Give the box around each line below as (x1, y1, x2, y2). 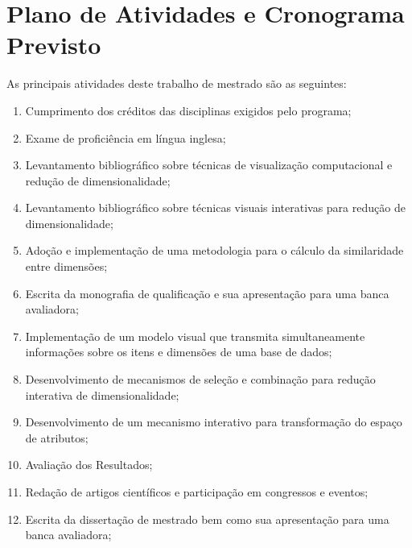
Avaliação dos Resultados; (25, 456, 153, 473)
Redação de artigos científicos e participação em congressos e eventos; (25, 484, 369, 500)
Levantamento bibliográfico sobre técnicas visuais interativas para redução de (25, 199, 406, 216)
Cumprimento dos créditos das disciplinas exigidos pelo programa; (25, 102, 352, 118)
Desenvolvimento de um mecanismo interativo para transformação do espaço (25, 413, 402, 430)
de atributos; (25, 429, 89, 446)
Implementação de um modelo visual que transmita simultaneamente (25, 327, 365, 344)
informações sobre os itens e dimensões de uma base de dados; (25, 343, 332, 360)
